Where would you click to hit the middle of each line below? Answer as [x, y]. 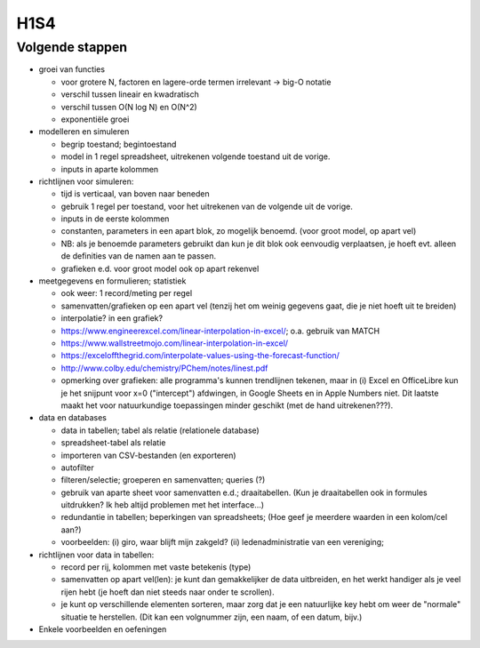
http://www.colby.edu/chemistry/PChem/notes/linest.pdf [164, 368]
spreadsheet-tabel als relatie [113, 443]
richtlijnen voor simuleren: [86, 181]
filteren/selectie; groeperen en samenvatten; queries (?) [163, 480]
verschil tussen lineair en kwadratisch [130, 94]
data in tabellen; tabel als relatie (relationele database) [160, 430]
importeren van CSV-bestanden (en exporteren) [148, 455]
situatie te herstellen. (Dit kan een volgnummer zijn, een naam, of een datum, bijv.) [212, 617]
